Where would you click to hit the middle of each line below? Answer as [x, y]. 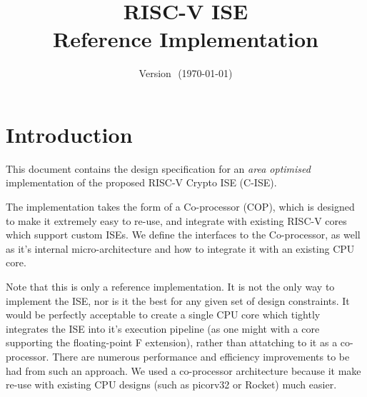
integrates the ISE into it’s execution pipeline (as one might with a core [163, 328]
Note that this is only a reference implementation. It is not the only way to [170, 286]
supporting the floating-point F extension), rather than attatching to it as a [172, 342]
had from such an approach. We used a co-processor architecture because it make [183, 370]
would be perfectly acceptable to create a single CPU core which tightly [163, 315]
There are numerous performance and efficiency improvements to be [201, 356]
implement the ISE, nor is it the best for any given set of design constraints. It [178, 300]
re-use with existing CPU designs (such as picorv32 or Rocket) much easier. [171, 385]
